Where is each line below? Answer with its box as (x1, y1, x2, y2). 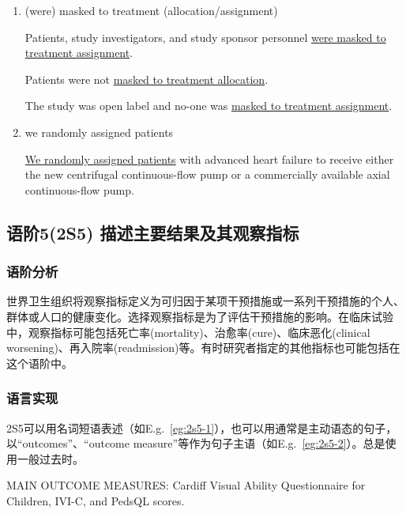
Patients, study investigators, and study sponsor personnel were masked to (24, 28, 386, 45)
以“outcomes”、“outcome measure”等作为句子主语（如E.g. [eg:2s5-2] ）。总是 (6, 435, 385, 452)
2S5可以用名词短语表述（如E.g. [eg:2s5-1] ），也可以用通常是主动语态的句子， (6, 419, 397, 436)
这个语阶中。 (6, 354, 73, 371)
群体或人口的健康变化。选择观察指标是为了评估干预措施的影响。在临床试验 (6, 308, 393, 324)
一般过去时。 (17, 450, 84, 467)
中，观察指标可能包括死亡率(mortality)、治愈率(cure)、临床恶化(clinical (6, 323, 370, 340)
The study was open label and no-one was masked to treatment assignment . (24, 97, 393, 114)
